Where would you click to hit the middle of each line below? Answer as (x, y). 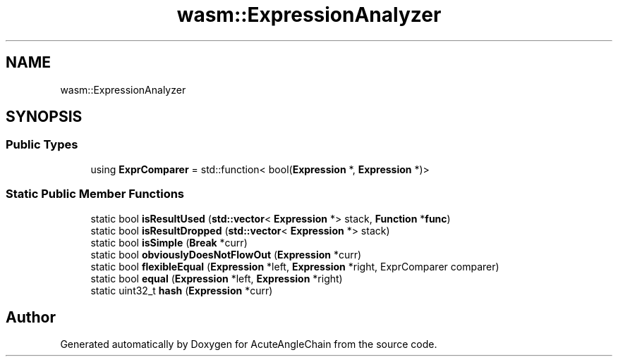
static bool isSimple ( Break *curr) (169, 242)
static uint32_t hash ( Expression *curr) (182, 290)
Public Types (42, 145)
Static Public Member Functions (95, 194)
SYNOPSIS (44, 117)
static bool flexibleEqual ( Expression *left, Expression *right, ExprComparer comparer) (295, 266)
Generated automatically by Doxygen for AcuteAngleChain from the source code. (249, 344)
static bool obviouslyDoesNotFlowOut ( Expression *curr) (226, 254)
